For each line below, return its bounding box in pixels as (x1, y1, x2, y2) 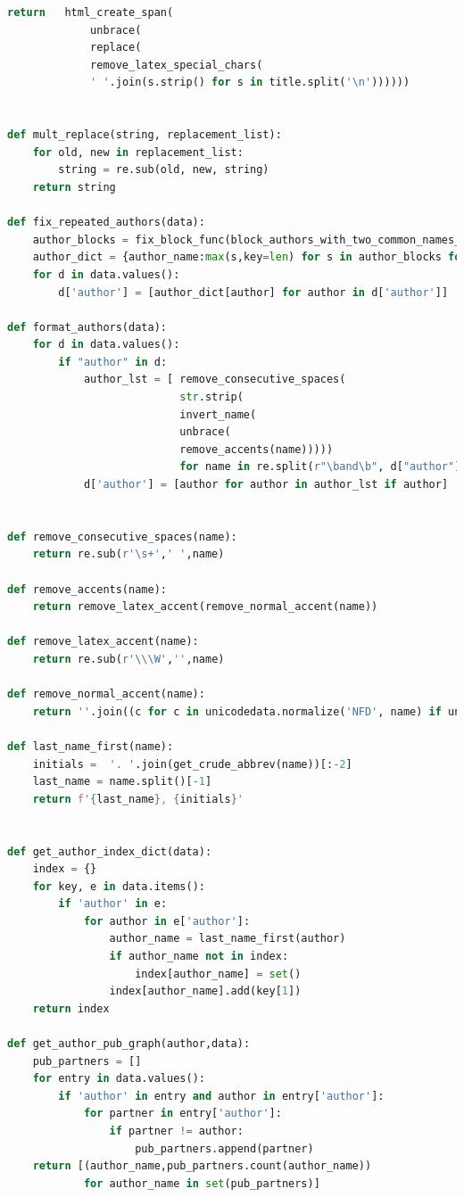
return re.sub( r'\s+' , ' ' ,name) (32, 548, 225, 561)
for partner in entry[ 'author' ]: (83, 1107, 282, 1120)
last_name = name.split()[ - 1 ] (32, 775, 212, 788)
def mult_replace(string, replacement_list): (7, 128, 282, 142)
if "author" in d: (58, 355, 168, 368)
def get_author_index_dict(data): (7, 845, 212, 858)
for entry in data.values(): (32, 1072, 205, 1086)
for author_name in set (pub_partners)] (83, 1176, 320, 1190)
